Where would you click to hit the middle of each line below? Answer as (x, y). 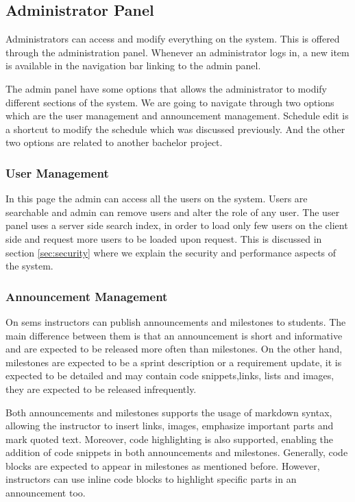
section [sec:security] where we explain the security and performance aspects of (171, 252)
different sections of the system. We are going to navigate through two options (170, 102)
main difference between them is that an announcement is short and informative (174, 335)
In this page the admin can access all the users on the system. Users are (157, 199)
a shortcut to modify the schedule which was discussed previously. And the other (175, 129)
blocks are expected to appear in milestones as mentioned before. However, (163, 465)
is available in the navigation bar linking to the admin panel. (133, 65)
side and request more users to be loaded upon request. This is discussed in (164, 238)
